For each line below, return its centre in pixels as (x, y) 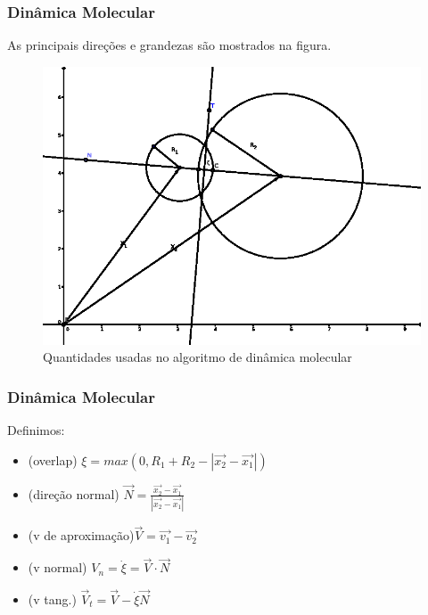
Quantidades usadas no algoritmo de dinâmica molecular (198, 357)
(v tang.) (52, 599)
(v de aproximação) (81, 535)
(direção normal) (74, 493)
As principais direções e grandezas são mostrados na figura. (169, 45)
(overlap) (53, 459)
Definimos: (36, 430)
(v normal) (58, 567)
